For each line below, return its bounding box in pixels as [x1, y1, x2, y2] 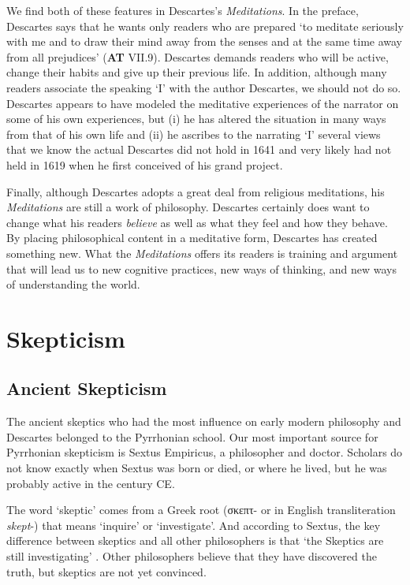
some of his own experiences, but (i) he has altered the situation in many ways [6, 110, 386, 127]
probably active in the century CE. [6, 475, 175, 491]
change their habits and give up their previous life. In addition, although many [6, 64, 387, 80]
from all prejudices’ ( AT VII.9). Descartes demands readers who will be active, [6, 48, 389, 65]
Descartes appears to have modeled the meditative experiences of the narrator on [6, 95, 399, 111]
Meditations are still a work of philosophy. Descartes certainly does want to [6, 199, 370, 215]
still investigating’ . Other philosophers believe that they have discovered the [6, 548, 377, 565]
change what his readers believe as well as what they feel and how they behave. [6, 214, 388, 230]
